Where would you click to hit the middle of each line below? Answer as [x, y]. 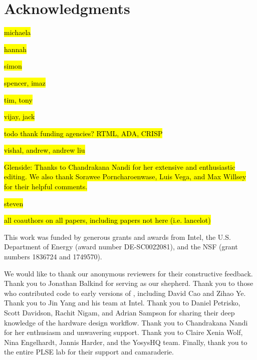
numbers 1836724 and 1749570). [53, 257]
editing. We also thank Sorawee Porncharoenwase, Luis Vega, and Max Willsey [125, 176]
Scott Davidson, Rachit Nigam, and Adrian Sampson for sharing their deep [119, 312]
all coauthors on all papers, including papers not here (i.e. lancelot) [107, 220]
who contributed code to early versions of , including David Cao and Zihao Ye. [125, 293]
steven [14, 203]
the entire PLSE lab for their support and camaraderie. [89, 352]
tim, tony [18, 99]
